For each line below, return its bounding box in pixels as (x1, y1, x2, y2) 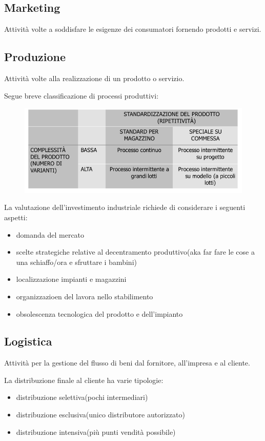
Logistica (4, 333, 52, 349)
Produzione (4, 49, 66, 65)
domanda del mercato (16, 229, 85, 240)
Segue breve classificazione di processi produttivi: (4, 90, 159, 101)
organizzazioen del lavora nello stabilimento (16, 291, 153, 301)
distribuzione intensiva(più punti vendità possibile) (16, 426, 176, 437)
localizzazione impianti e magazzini (16, 274, 127, 284)
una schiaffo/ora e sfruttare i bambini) (16, 256, 137, 267)
